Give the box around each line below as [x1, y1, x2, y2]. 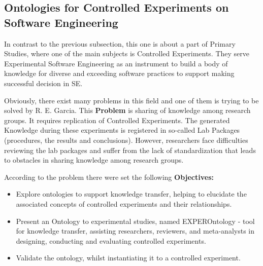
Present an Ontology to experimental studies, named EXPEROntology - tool [16, 215, 255, 226]
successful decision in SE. [4, 78, 83, 88]
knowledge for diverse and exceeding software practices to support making [4, 68, 235, 79]
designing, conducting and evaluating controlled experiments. [16, 235, 206, 246]
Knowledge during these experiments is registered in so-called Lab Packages [4, 125, 240, 135]
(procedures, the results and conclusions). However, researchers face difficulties [4, 134, 248, 145]
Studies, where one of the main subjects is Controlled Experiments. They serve [4, 48, 250, 59]
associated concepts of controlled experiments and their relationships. [16, 198, 232, 209]
